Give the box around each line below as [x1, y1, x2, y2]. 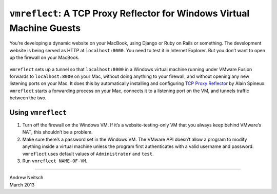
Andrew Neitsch [9, 175, 44, 181]
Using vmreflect [9, 108, 67, 117]
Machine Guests [9, 22, 81, 34]
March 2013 [9, 182, 35, 188]
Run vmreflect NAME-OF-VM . [22, 158, 88, 164]
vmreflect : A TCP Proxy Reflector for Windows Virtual [9, 8, 250, 19]
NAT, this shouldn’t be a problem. [22, 129, 93, 135]
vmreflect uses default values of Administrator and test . [22, 150, 154, 157]
